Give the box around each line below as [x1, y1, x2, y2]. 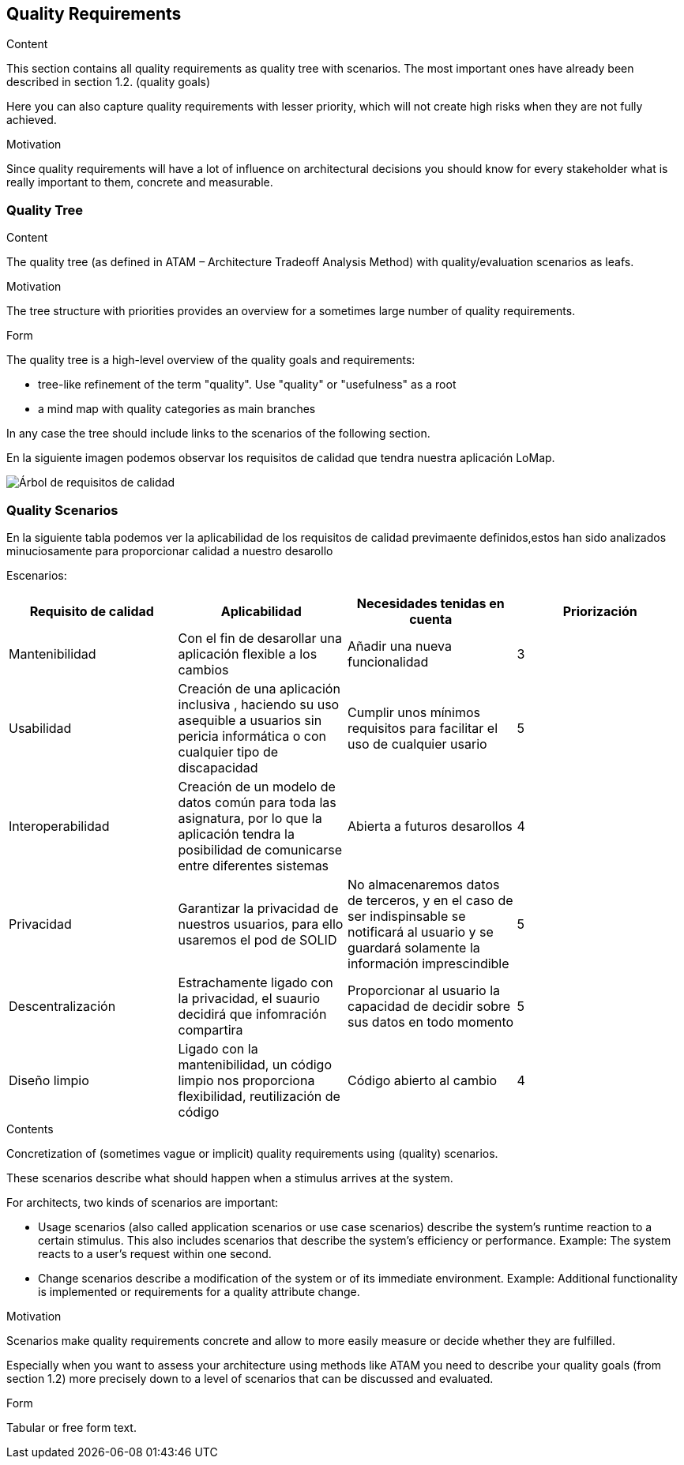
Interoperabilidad [9, 817, 110, 834]
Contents [6, 1121, 54, 1136]
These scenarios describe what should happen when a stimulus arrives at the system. [6, 1170, 453, 1185]
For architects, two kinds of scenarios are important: [6, 1195, 279, 1209]
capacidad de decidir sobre [348, 997, 511, 1014]
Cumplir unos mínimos [348, 704, 480, 720]
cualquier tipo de [178, 743, 279, 760]
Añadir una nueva [348, 637, 452, 654]
